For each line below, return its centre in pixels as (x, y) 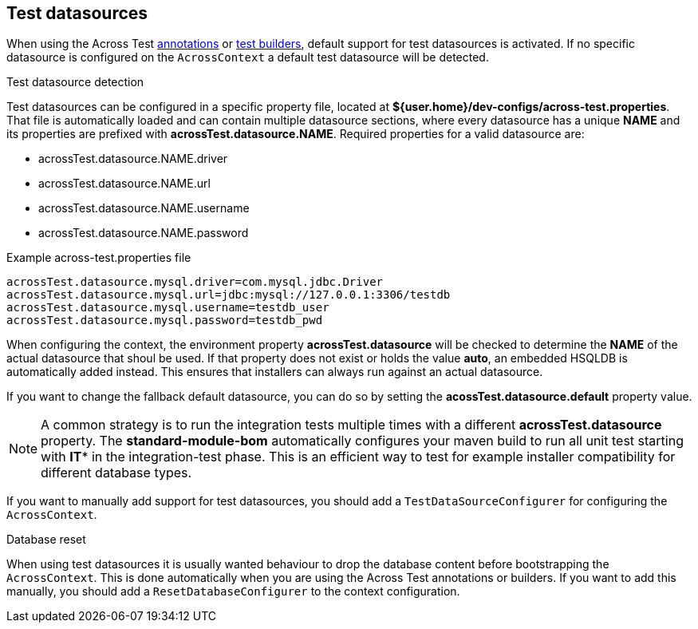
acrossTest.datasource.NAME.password (144, 233)
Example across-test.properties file (99, 258)
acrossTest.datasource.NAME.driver (133, 159)
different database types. (116, 473)
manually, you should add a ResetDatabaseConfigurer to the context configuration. (233, 591)
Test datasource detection (75, 82)
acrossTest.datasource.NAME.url (124, 184)
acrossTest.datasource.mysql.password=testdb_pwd (165, 320)
